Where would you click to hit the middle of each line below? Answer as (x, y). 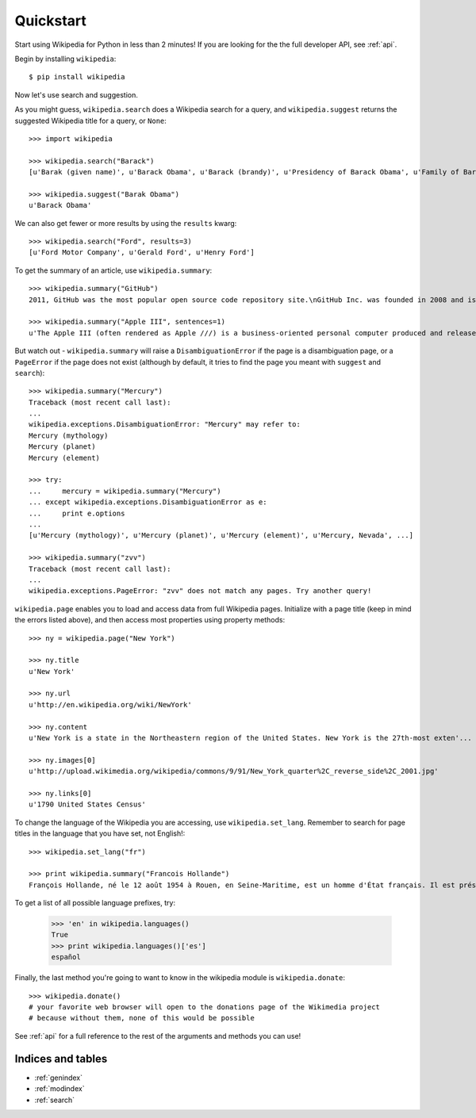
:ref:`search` (55, 1100)
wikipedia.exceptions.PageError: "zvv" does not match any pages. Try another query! (200, 591)
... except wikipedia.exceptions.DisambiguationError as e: (148, 502)
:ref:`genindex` (59, 1078)
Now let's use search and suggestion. (77, 94)
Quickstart (51, 21)
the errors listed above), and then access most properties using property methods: (150, 620)
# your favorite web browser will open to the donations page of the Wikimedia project (205, 1007)
